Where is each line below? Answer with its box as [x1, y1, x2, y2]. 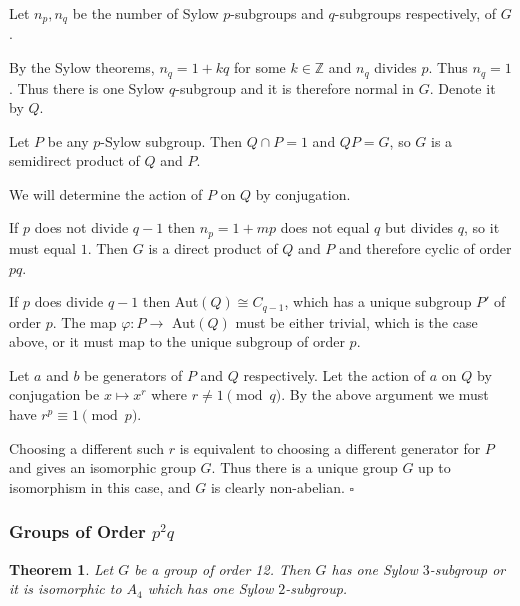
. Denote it [429, 77, 496, 98]
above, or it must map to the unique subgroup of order [9, 331, 345, 352]
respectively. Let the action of [243, 364, 426, 385]
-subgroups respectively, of [334, 3, 497, 23]
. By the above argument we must [281, 384, 489, 405]
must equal [9, 237, 76, 258]
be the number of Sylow [72, 3, 219, 23]
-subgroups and [230, 3, 324, 23]
